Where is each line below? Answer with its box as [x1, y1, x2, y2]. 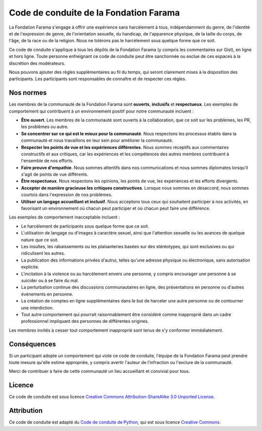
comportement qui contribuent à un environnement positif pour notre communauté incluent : [9, 108, 194, 114]
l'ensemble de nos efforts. [21, 158, 74, 164]
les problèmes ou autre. [21, 124, 69, 130]
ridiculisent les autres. [21, 250, 65, 256]
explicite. [21, 264, 39, 270]
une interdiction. [21, 305, 54, 311]
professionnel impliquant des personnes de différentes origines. [21, 318, 149, 324]
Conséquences [9, 340, 56, 348]
